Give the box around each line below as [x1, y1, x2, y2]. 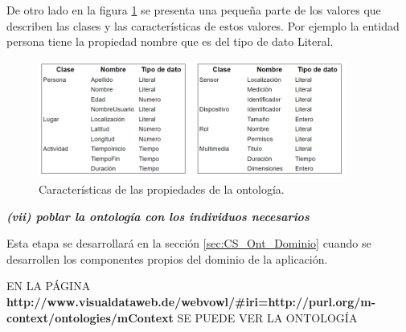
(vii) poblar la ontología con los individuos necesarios [6, 207, 310, 224]
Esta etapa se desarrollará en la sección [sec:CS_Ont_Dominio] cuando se [6, 235, 371, 252]
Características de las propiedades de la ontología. [39, 180, 285, 197]
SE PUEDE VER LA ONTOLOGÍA [177, 309, 358, 326]
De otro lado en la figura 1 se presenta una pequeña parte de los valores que [6, 2, 381, 18]
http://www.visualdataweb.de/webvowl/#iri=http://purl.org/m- [6, 293, 376, 309]
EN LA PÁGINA [6, 277, 91, 294]
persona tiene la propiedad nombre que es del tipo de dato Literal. [6, 33, 334, 50]
